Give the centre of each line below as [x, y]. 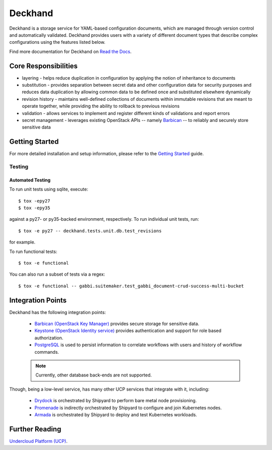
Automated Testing [30, 180]
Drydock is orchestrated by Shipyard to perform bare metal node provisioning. [116, 401]
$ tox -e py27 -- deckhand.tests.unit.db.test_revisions [90, 231]
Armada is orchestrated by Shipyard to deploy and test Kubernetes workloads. [116, 414]
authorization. [49, 338]
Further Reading [35, 429]
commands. [47, 352]
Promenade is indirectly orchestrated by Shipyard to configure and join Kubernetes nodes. [128, 408]
